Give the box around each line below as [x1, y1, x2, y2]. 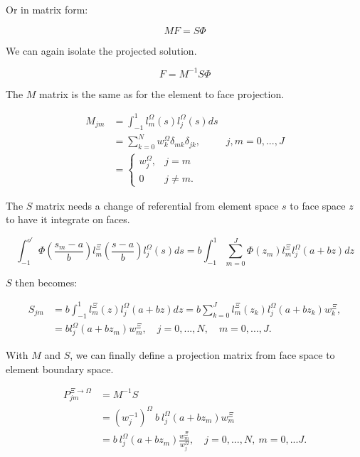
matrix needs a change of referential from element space [36, 198, 279, 213]
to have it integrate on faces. [6, 212, 130, 227]
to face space [290, 198, 346, 213]
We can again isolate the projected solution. [6, 43, 197, 58]
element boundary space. [6, 361, 114, 376]
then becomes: [15, 274, 78, 289]
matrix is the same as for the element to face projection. [39, 86, 285, 101]
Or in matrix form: [6, 2, 88, 16]
